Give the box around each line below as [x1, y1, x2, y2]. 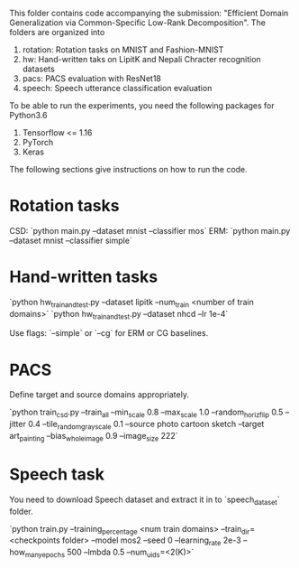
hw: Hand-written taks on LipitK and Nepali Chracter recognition [22, 54, 261, 64]
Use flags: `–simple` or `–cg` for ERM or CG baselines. [9, 328, 209, 339]
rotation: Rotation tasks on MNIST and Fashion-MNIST [22, 44, 224, 55]
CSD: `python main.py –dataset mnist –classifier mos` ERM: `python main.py [9, 225, 291, 236]
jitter [9, 419, 27, 430]
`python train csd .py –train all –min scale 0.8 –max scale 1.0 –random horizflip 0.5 [9, 406, 284, 420]
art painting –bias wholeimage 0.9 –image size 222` [9, 431, 178, 443]
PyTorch [22, 137, 54, 147]
